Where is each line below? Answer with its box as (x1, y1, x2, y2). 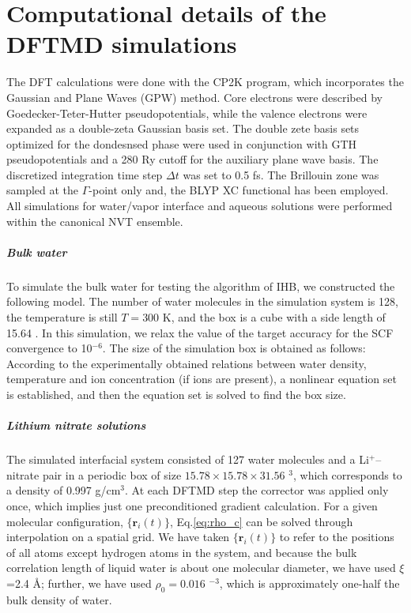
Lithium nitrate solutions (6, 417, 146, 434)
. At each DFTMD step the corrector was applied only (125, 482, 389, 498)
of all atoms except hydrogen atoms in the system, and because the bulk (6, 543, 357, 560)
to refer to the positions (279, 528, 394, 545)
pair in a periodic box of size (42, 466, 182, 483)
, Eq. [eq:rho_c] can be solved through (169, 513, 353, 529)
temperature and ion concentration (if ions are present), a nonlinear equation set (6, 370, 397, 387)
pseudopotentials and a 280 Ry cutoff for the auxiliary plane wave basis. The (6, 151, 379, 167)
